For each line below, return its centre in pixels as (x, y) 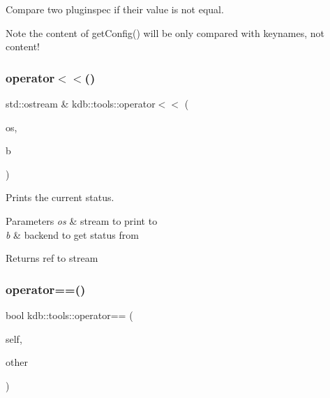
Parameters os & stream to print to (82, 220)
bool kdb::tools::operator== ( (69, 315)
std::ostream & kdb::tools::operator (81, 103)
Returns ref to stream (52, 258)
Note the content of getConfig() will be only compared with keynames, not (165, 32)
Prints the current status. (60, 197)
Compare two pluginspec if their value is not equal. (115, 9)
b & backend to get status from (72, 234)
